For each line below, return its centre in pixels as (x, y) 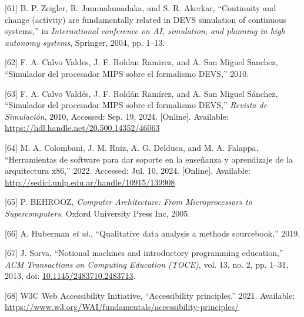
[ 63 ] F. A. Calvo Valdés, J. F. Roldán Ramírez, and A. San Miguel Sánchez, (141, 93)
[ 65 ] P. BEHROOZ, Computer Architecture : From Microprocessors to (128, 202)
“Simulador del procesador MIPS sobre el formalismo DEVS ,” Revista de (136, 105)
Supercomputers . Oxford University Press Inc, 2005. (98, 213)
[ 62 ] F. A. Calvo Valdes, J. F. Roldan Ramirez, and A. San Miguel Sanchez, (141, 62)
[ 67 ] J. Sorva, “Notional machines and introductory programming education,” (144, 253)
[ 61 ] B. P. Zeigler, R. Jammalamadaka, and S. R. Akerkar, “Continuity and (141, 8)
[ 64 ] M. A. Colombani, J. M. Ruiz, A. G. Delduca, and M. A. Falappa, (132, 147)
